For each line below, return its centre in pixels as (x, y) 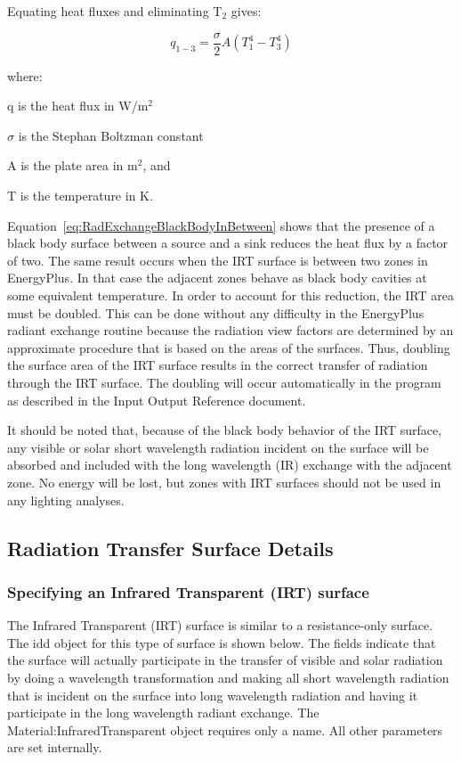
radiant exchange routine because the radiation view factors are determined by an (230, 330)
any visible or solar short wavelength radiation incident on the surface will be (218, 447)
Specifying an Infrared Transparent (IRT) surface (188, 591)
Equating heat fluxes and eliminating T (115, 11)
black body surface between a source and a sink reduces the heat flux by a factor (228, 243)
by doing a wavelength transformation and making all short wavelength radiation (228, 677)
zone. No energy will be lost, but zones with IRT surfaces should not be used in (224, 482)
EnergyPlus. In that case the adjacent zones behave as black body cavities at (217, 278)
